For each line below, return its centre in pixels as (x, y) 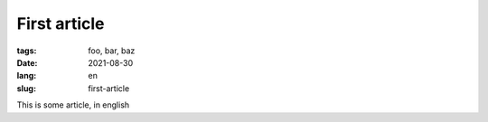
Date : (27, 62)
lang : (27, 76)
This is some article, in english (73, 105)
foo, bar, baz (112, 51)
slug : (26, 88)
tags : (27, 51)
